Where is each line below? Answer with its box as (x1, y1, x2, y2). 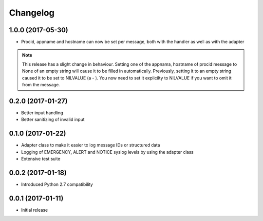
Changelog (9, 7, 55, 18)
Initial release (21, 207, 48, 213)
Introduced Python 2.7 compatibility (21, 181, 93, 187)
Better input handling (21, 110, 63, 116)
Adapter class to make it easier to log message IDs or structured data (21, 142, 160, 148)
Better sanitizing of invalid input (21, 117, 85, 122)
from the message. (22, 82, 60, 88)
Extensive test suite (21, 156, 60, 161)
